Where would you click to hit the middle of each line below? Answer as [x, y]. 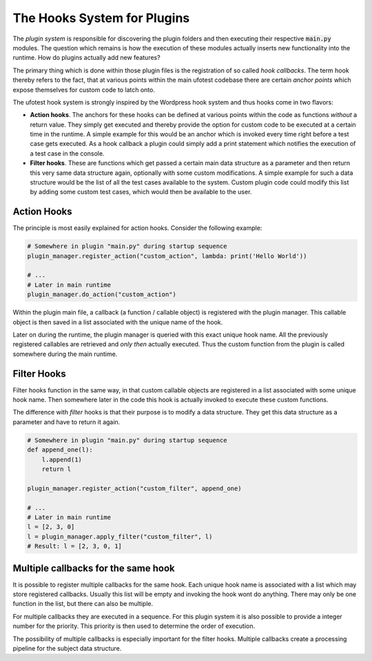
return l [56, 469]
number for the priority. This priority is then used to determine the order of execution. [134, 626]
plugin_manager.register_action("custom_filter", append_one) [134, 488]
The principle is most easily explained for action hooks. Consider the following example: [137, 228]
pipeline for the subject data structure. [67, 648]
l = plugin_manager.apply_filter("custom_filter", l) [120, 536]
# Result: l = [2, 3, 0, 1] [74, 546]
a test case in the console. [67, 153]
